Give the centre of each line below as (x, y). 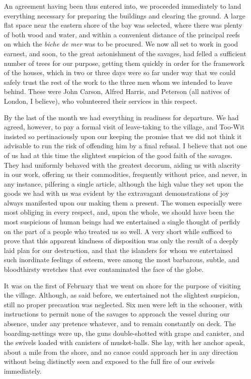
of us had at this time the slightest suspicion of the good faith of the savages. (118, 155)
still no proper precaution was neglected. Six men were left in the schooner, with (123, 304)
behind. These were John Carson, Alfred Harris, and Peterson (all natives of (117, 91)
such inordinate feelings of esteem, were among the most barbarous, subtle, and (122, 260)
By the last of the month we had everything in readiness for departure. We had (121, 117)
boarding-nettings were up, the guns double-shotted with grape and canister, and (124, 333)
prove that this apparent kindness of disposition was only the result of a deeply (121, 241)
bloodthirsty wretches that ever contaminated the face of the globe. (104, 269)
